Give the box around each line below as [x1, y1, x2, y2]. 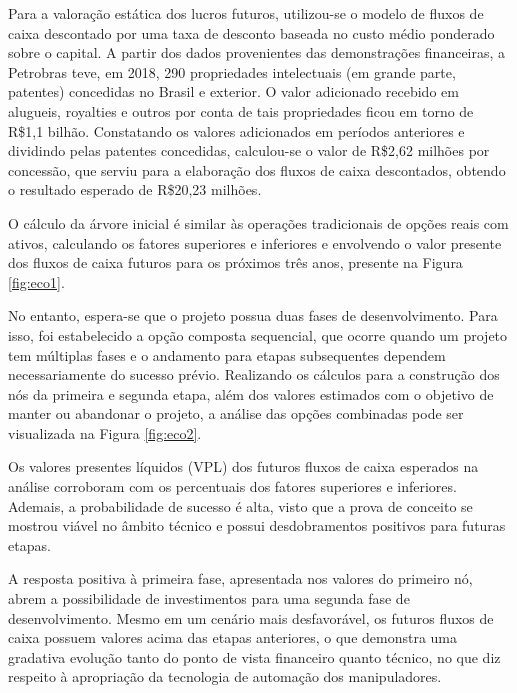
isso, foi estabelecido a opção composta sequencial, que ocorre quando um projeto [8, 324, 508, 345]
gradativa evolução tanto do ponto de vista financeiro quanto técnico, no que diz [8, 646, 501, 667]
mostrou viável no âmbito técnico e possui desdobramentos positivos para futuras [8, 515, 506, 536]
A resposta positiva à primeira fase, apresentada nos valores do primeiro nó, [8, 568, 473, 589]
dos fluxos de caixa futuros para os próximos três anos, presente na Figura [8, 252, 463, 273]
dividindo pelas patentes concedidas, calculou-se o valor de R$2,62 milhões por [8, 140, 490, 161]
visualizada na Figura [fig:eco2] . [8, 422, 202, 443]
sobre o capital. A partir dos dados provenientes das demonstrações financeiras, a [8, 42, 506, 63]
